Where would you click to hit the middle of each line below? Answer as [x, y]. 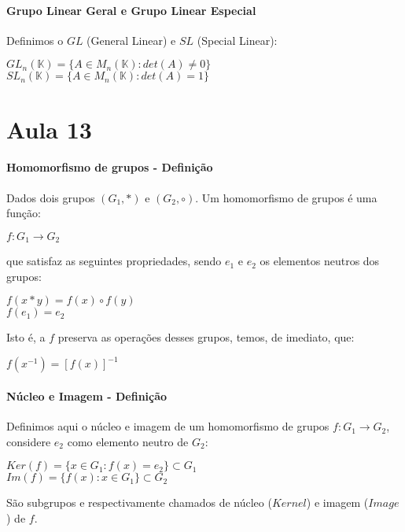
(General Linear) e [131, 40]
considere [29, 441]
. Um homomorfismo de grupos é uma [286, 197]
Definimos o [35, 40]
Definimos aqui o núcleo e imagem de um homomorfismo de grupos [168, 426]
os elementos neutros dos [320, 261]
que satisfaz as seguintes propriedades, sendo [114, 261]
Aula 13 [49, 129]
